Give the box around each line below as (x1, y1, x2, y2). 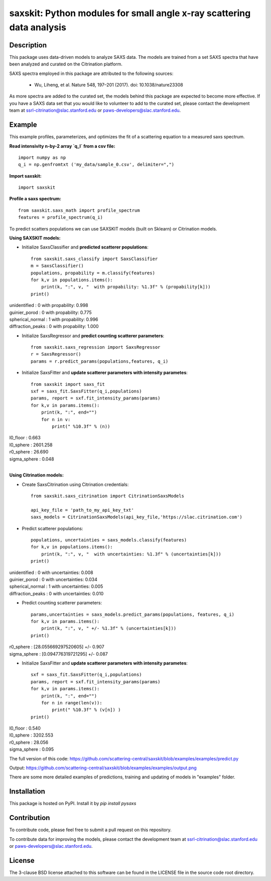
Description (9, 41, 47, 49)
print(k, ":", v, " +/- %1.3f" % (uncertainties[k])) (41, 625, 177, 631)
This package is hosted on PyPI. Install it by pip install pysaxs (9, 800, 137, 807)
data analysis (9, 22, 66, 33)
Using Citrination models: (9, 472, 64, 478)
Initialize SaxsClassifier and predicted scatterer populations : (22, 244, 149, 250)
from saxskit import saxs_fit (31, 381, 105, 387)
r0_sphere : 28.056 (9, 739, 49, 745)
